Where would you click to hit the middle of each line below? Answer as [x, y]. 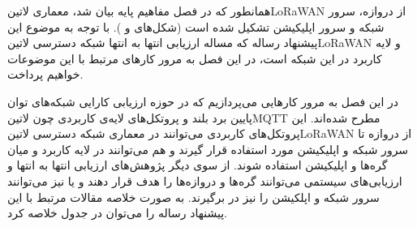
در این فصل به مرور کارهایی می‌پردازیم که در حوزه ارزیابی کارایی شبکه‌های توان [203, 101]
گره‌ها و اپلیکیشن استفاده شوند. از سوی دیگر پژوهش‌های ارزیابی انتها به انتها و [198, 165]
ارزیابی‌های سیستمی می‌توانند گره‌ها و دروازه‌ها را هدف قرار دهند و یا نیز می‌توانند [205, 180]
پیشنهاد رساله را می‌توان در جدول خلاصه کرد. [117, 213]
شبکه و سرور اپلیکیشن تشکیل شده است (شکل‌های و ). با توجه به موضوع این [196, 26]
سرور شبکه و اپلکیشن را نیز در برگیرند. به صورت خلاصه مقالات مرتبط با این [193, 197]
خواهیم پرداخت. [45, 74]
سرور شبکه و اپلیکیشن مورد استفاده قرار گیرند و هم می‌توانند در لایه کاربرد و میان [208, 149]
